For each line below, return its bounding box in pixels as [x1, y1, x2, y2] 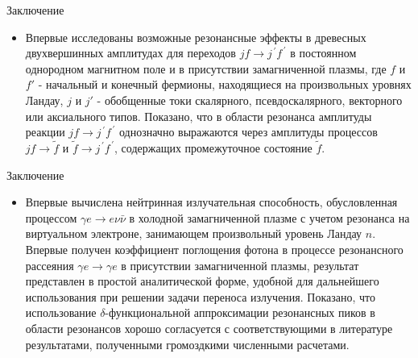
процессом [25, 209, 77, 226]
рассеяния [25, 256, 74, 273]
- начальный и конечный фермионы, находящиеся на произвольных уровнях [38, 76, 412, 93]
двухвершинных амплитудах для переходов [25, 44, 236, 61]
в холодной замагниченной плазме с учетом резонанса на [129, 209, 410, 226]
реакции [25, 123, 65, 140]
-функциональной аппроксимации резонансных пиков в [105, 304, 375, 321]
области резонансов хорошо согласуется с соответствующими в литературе [25, 319, 393, 336]
